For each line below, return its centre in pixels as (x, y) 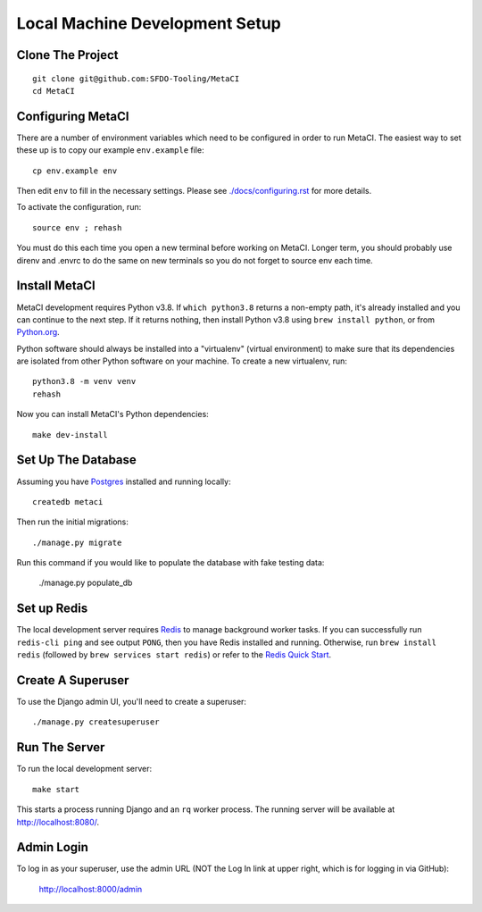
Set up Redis (52, 609)
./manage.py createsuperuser (96, 722)
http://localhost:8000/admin (91, 889)
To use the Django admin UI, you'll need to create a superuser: (132, 702)
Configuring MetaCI (73, 116)
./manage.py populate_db (86, 583)
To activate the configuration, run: (79, 207)
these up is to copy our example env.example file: (110, 150)
